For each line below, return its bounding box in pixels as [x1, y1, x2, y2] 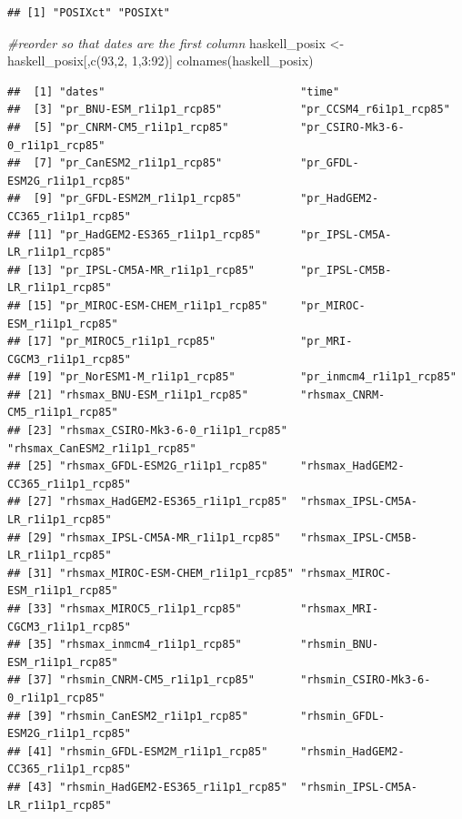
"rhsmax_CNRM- [300, 388, 386, 401]
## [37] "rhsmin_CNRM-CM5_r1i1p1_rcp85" [7, 673, 256, 687]
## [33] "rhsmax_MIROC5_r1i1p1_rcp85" [7, 602, 242, 615]
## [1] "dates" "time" [7, 85, 340, 98]
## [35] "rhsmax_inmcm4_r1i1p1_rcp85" [7, 638, 242, 652]
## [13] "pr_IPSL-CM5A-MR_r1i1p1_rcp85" [7, 263, 256, 277]
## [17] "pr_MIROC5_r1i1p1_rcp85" [7, 335, 216, 349]
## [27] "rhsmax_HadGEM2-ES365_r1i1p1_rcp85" [7, 495, 287, 509]
